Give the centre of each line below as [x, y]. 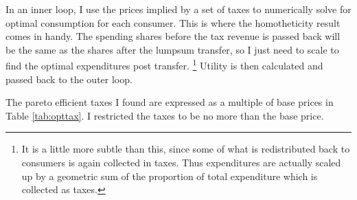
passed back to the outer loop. [69, 79]
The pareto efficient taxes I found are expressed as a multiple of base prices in [170, 102]
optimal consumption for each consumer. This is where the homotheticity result [173, 22]
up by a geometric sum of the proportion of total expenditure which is [170, 176]
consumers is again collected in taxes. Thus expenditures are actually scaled [181, 162]
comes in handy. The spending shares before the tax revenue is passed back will [173, 36]
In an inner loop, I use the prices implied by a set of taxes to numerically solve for [178, 9]
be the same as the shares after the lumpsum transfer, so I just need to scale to [172, 49]
